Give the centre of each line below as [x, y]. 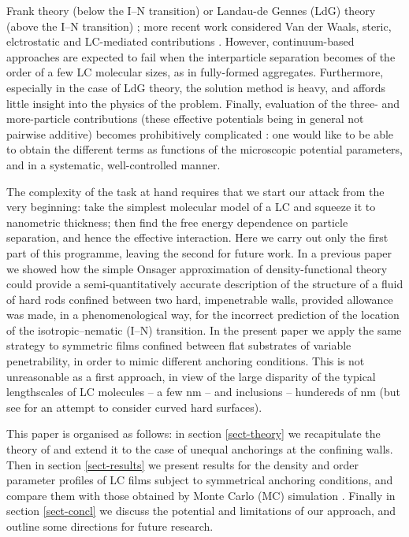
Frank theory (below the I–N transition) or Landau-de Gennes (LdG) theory [191, 10]
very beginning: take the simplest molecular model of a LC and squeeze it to [191, 207]
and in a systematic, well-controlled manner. [113, 164]
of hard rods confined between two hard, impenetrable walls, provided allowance [200, 299]
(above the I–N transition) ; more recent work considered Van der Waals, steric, [199, 26]
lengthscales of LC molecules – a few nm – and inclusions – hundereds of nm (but [203, 392]
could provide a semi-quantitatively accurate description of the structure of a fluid [205, 284]
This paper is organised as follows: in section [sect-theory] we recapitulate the [193, 433]
